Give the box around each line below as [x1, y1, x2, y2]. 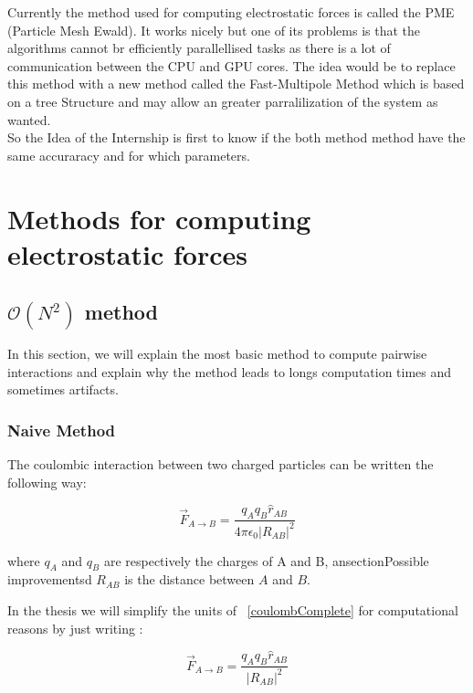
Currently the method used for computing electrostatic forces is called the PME [7, 3, 455, 21]
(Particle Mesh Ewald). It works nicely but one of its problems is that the [7, 20, 420, 39]
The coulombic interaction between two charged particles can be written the [7, 454, 434, 473]
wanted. [7, 110, 51, 129]
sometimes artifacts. [7, 380, 119, 399]
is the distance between [124, 570, 255, 589]
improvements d [7, 570, 92, 589]
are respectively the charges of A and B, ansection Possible [103, 551, 429, 570]
